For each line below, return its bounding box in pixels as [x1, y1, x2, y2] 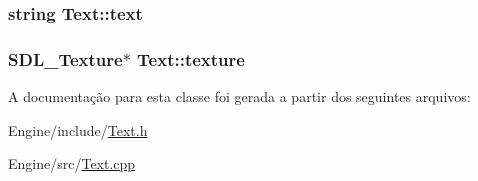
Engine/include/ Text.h [8, 119, 148, 140]
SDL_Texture [8, 46, 123, 71]
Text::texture [137, 46, 245, 71]
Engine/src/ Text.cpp [8, 153, 136, 174]
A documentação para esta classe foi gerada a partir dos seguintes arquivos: [8, 86, 471, 107]
